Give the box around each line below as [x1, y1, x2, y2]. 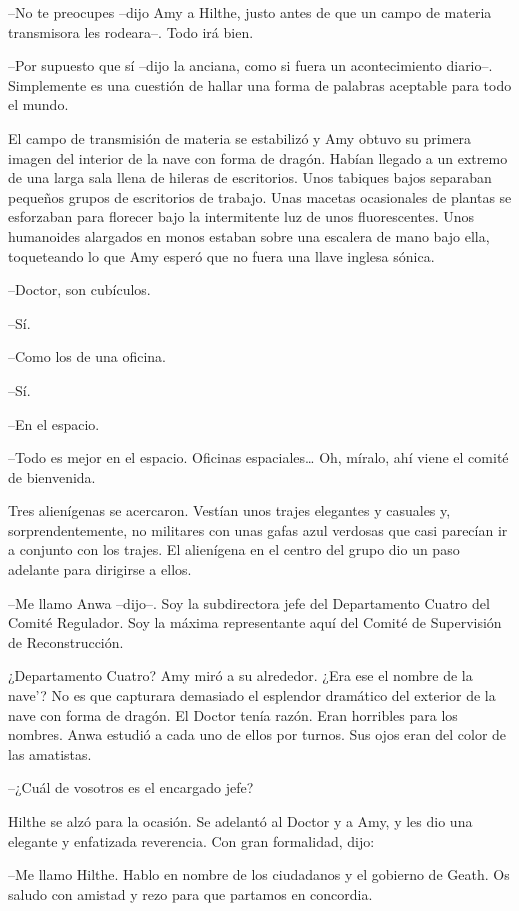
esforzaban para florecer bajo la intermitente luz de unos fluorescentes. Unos [8, 206, 475, 227]
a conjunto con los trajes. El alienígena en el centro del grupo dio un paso [8, 539, 460, 560]
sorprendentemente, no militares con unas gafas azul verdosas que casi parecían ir [8, 519, 508, 540]
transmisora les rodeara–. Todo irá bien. [8, 21, 254, 42]
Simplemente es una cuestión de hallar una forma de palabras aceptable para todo [8, 74, 512, 95]
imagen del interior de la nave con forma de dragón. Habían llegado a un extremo [8, 147, 508, 168]
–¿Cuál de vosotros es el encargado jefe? [8, 777, 254, 798]
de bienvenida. [8, 466, 96, 487]
